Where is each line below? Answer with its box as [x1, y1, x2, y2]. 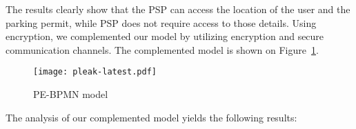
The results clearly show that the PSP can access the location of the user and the [6, 2, 350, 16]
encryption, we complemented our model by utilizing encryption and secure [6, 29, 324, 43]
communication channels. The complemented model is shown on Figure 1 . [6, 42, 319, 57]
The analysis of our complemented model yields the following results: [6, 110, 297, 124]
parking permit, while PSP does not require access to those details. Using [6, 15, 317, 30]
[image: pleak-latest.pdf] [33, 67, 157, 77]
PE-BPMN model [33, 87, 108, 101]
